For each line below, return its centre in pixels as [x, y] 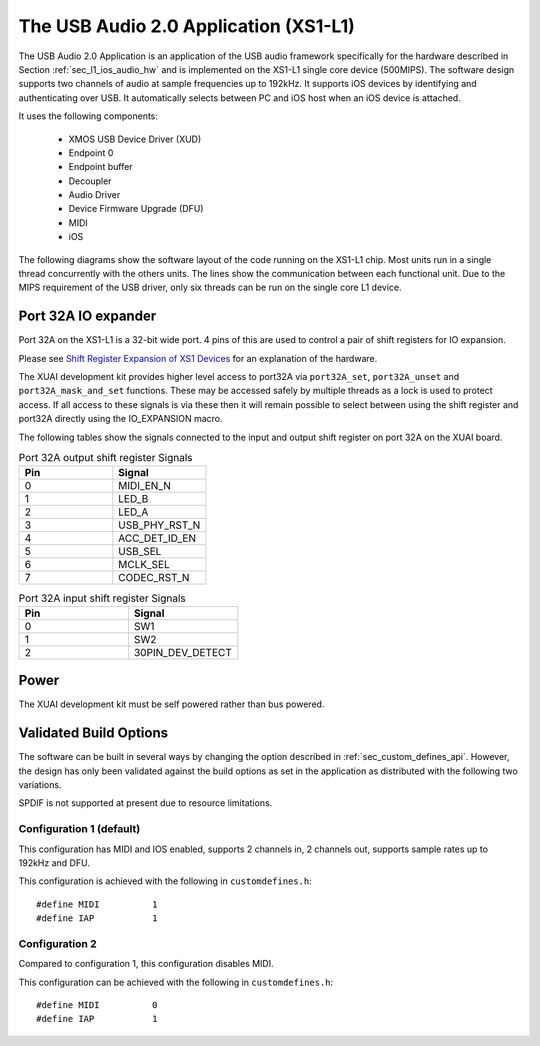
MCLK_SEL [144, 565]
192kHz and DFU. [54, 862]
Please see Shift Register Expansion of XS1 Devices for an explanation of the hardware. [198, 358]
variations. [40, 784]
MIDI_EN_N [145, 486]
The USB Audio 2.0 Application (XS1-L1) [186, 26]
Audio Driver [94, 195]
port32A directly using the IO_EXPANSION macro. [121, 419]
